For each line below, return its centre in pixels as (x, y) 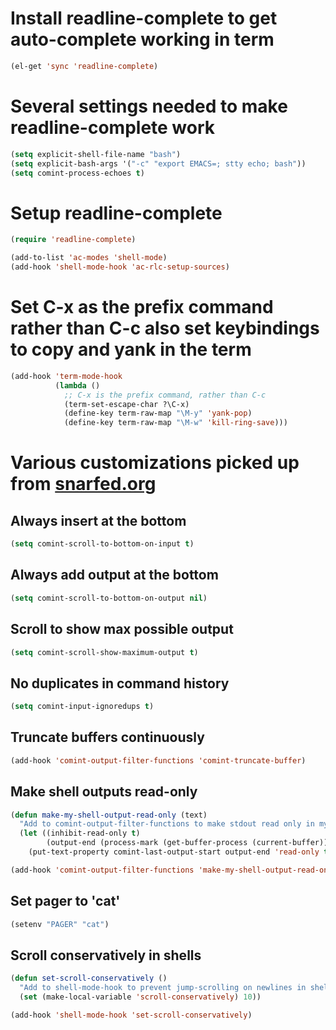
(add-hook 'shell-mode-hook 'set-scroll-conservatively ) (131, 1015)
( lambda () (77, 385)
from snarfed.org (83, 484)
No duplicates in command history (120, 683)
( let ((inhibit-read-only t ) (80, 833)
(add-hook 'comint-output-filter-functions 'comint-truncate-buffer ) (158, 760)
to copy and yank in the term (131, 349)
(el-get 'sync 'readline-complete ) (84, 66)
